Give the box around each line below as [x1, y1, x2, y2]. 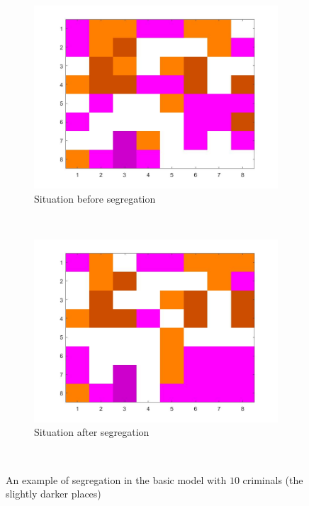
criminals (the [242, 472, 303, 487]
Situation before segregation [34, 191, 156, 206]
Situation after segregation [34, 425, 150, 439]
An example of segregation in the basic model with [6, 472, 227, 487]
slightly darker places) [6, 486, 101, 501]
